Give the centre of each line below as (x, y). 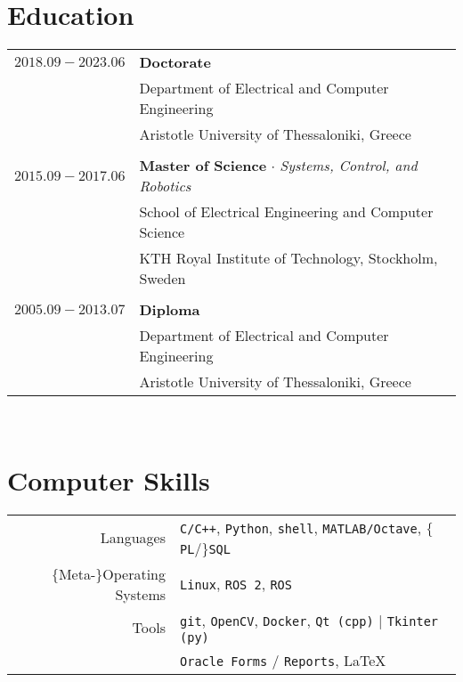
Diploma (170, 310)
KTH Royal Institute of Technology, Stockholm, (288, 258)
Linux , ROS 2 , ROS (236, 584)
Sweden (162, 279)
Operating (134, 573)
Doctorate (175, 62)
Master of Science (203, 166)
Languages (133, 538)
